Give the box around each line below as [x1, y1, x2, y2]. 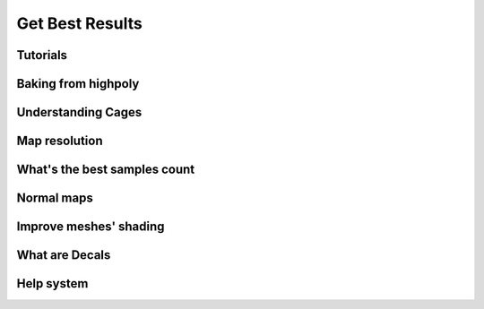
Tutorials [16, 47, 67, 63]
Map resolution [16, 133, 103, 149]
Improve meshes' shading [16, 219, 165, 235]
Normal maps [16, 191, 93, 206]
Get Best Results [16, 13, 143, 33]
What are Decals [16, 247, 111, 263]
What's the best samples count [16, 162, 195, 177]
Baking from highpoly [16, 76, 140, 91]
